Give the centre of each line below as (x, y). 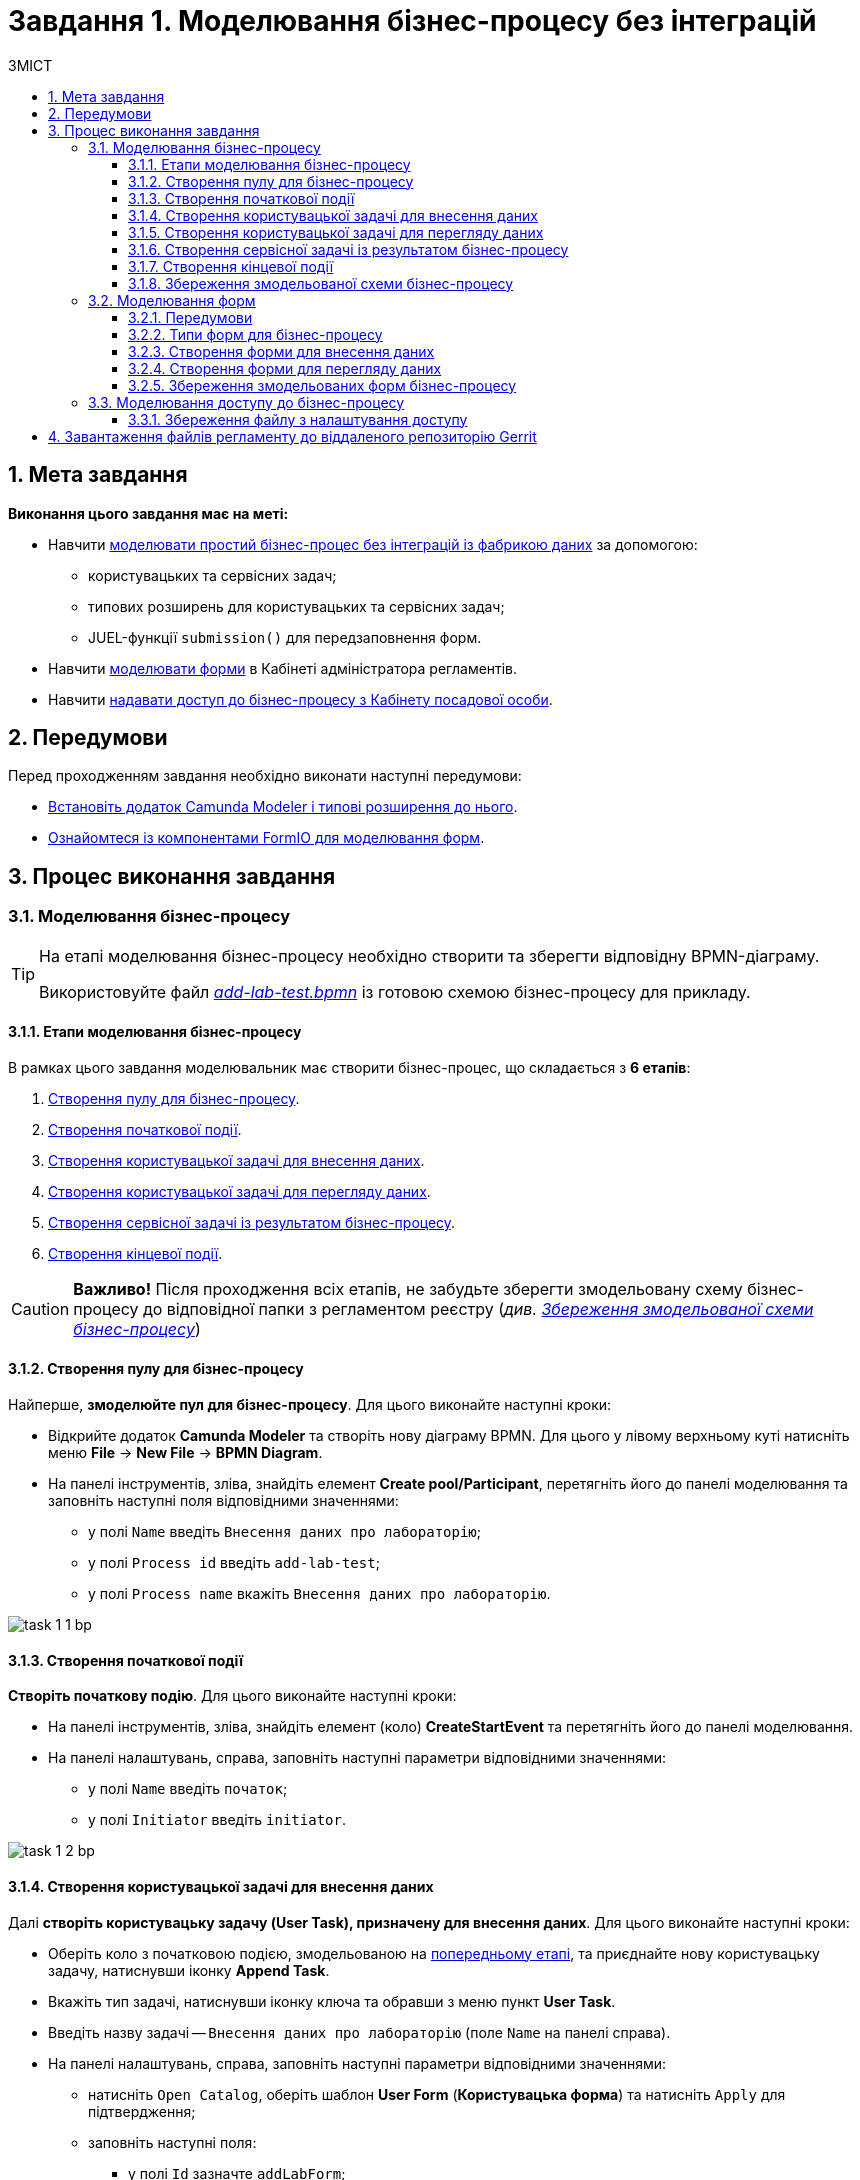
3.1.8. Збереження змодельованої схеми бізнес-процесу (321, 283)
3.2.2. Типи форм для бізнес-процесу (255, 334)
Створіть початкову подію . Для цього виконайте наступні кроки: (232, 1696)
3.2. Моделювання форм (172, 300)
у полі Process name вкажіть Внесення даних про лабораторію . (319, 1594)
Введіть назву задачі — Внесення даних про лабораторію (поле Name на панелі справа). (359, 2032)
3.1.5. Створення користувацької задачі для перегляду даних (336, 232)
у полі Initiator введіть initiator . (217, 1820)
